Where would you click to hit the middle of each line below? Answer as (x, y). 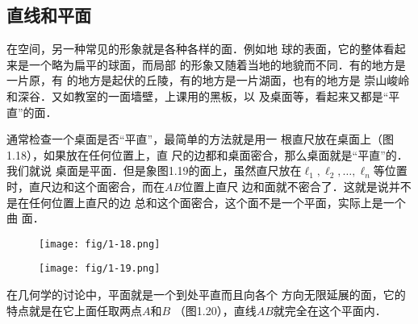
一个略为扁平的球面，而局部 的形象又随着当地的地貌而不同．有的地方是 (217, 64)
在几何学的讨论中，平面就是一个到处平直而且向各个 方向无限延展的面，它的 (206, 295)
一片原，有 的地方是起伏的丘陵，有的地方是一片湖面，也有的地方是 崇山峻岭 (208, 80)
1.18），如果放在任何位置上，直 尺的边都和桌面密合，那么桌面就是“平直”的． (207, 154)
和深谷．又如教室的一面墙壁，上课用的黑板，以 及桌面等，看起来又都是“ (198, 96)
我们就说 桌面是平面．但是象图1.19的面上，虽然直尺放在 (154, 170)
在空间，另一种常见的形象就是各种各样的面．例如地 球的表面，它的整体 (195, 49)
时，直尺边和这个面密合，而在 (86, 186)
